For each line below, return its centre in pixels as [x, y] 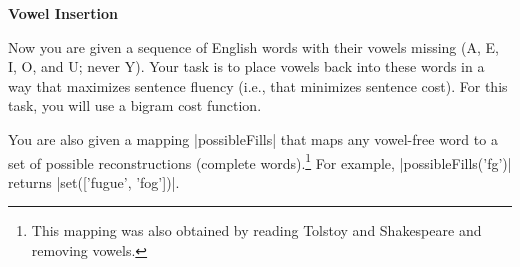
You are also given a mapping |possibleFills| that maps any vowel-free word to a [253, 138]
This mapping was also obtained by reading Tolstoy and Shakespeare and [256, 230]
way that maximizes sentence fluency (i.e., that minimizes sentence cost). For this [258, 85]
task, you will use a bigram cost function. [135, 105]
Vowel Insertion [63, 13]
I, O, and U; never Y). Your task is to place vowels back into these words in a [246, 66]
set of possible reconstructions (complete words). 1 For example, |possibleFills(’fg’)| [260, 161]
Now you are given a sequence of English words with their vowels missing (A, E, [253, 46]
